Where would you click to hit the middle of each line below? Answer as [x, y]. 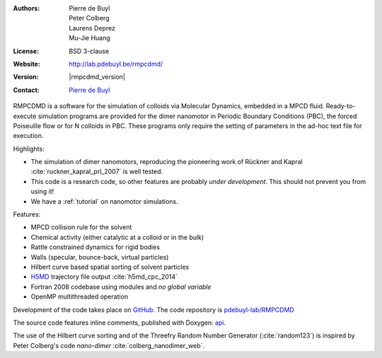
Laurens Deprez [92, 28]
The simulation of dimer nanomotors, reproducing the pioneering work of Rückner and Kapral [167, 162]
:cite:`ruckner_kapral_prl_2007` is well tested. [97, 172]
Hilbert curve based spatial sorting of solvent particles [110, 267]
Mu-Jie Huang [90, 38]
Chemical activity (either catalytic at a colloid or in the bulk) [117, 237]
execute [25, 116]
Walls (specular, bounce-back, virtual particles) [100, 257]
